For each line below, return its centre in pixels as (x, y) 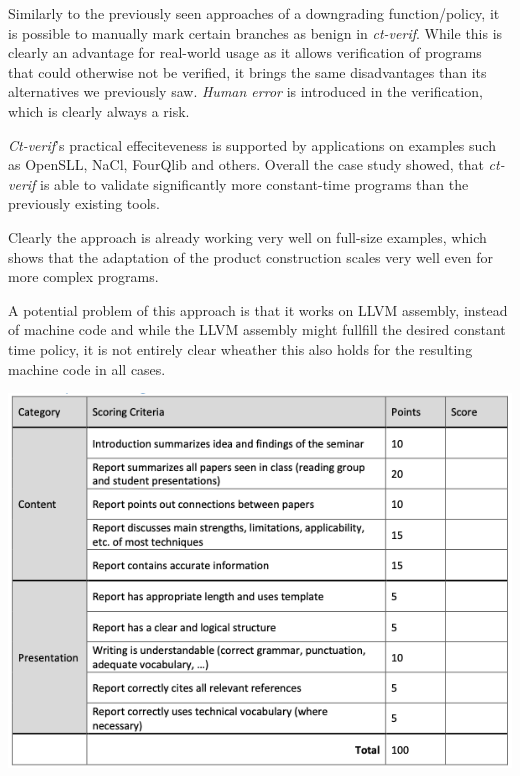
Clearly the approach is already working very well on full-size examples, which (247, 236)
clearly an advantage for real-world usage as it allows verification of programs (245, 52)
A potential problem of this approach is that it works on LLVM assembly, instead (258, 309)
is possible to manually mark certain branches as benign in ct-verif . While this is (255, 32)
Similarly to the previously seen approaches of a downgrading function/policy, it (254, 13)
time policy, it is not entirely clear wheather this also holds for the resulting (240, 348)
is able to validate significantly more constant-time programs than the (254, 183)
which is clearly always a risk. (99, 110)
